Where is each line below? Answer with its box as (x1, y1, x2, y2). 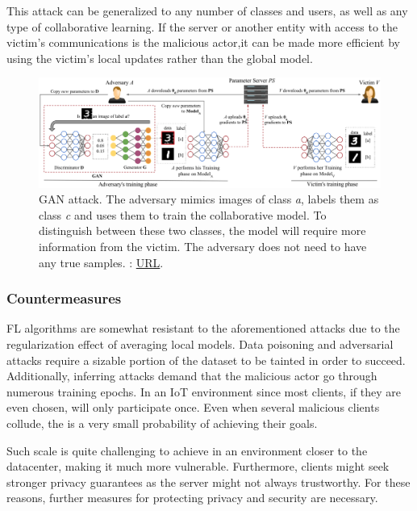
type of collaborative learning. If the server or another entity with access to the (6, 18, 398, 35)
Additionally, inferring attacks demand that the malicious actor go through (6, 367, 377, 384)
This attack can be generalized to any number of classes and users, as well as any (6, 2, 408, 19)
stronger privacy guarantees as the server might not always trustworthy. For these (6, 473, 411, 490)
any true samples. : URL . (39, 253, 164, 270)
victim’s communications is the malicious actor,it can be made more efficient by (6, 34, 400, 51)
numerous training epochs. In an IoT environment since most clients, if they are (6, 383, 401, 400)
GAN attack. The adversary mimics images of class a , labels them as (39, 191, 379, 207)
